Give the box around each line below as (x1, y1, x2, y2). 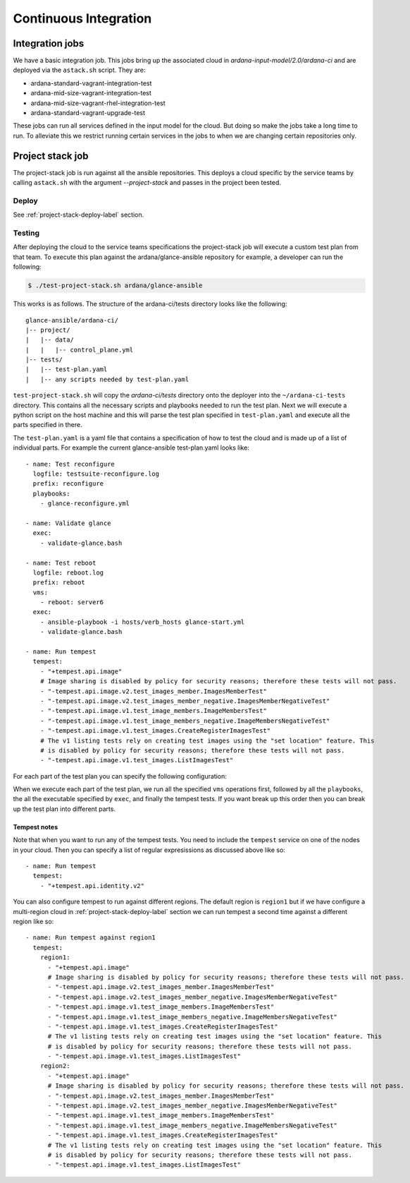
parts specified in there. (13, 421, 82, 429)
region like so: (13, 918, 54, 925)
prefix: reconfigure (32, 480, 104, 488)
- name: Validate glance (25, 519, 111, 527)
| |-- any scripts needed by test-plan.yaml (25, 375, 190, 383)
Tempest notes (13, 822, 58, 831)
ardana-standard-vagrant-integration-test (30, 78, 152, 88)
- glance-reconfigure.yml (39, 500, 130, 508)
